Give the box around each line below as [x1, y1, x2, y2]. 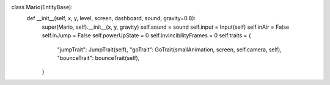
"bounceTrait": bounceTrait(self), [57, 54, 140, 61]
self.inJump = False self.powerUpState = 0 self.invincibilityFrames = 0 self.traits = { [42, 32, 252, 39]
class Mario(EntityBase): [11, 4, 73, 10]
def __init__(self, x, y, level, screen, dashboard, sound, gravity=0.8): [26, 15, 196, 22]
